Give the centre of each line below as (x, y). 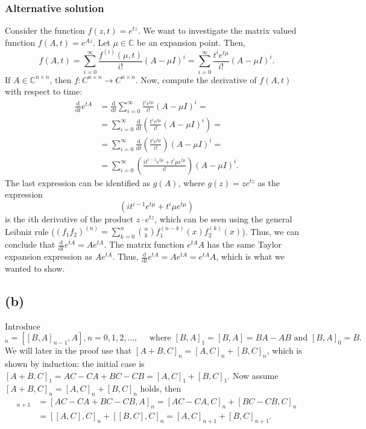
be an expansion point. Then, (191, 42)
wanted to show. (35, 268)
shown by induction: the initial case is (75, 364)
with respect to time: (44, 91)
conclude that (30, 244)
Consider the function (45, 30)
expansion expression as (49, 256)
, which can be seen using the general (223, 219)
